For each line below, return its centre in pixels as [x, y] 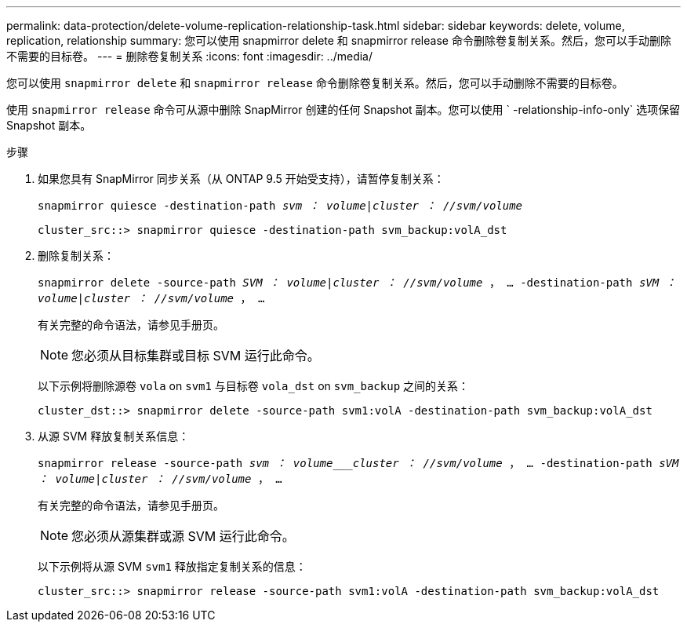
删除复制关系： [76, 256]
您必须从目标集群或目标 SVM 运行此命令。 [196, 356]
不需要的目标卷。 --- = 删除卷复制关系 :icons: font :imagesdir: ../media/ [190, 56]
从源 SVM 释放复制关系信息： [114, 436]
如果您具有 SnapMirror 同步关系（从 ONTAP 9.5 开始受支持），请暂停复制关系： [241, 179]
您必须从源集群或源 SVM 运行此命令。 [183, 536]
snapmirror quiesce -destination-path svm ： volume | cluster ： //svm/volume [280, 206]
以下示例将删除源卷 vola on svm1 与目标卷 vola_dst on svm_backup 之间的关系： [254, 386]
